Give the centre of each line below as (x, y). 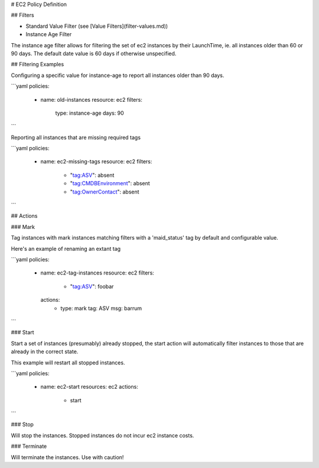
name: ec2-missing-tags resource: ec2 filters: (96, 162)
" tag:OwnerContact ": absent (105, 192)
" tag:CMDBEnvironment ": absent (110, 183)
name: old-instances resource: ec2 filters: (92, 99)
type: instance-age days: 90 (89, 113)
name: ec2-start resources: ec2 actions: (89, 387)
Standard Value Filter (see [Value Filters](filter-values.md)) (97, 26)
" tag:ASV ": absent (92, 175)
